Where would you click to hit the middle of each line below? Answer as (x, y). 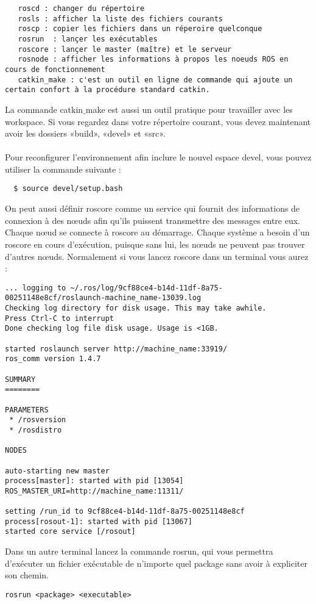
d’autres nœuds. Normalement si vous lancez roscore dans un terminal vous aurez (157, 256)
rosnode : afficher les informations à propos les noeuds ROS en (153, 59)
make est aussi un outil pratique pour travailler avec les (189, 109)
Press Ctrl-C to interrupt (59, 318)
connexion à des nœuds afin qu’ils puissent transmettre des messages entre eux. (153, 220)
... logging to (36, 288)
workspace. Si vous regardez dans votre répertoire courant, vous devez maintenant (158, 121)
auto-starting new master (57, 471)
